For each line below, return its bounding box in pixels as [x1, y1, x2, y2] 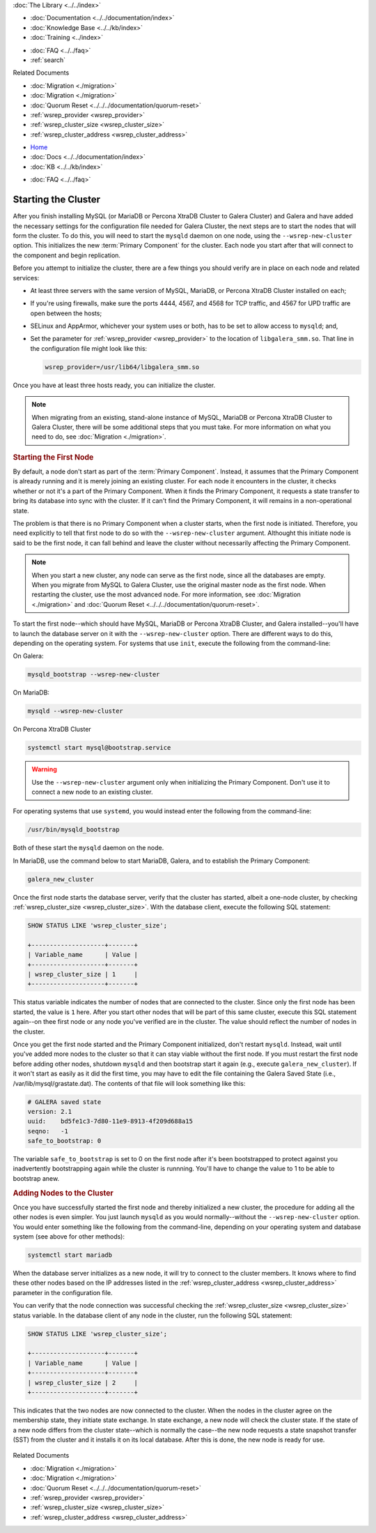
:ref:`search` [30, 56, 66, 64]
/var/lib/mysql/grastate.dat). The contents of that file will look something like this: [13, 1079, 246, 1087]
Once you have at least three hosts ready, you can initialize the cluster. [13, 381, 216, 389]
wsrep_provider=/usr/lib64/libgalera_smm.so [45, 363, 200, 371]
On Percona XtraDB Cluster [13, 725, 92, 734]
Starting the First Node [13, 452, 94, 462]
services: [13, 273, 40, 282]
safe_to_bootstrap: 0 [27, 1137, 102, 1145]
